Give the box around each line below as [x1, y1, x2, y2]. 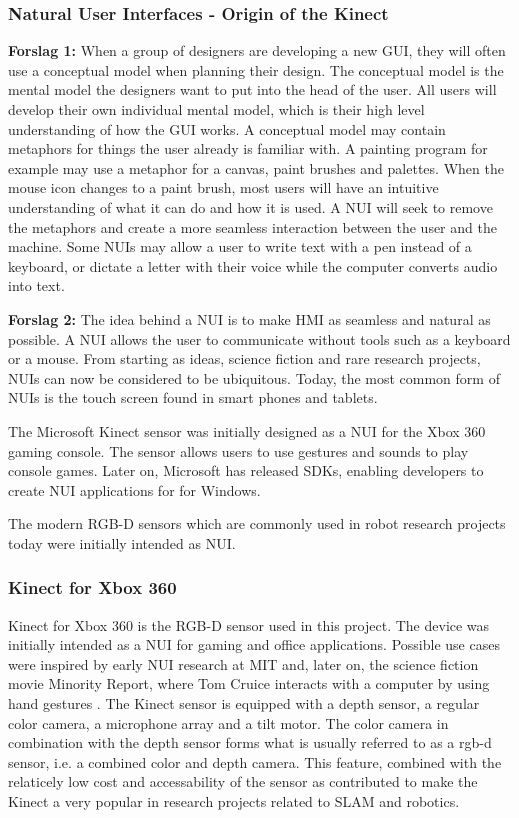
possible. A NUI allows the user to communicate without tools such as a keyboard [8, 328, 511, 349]
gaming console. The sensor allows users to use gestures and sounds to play [8, 440, 469, 461]
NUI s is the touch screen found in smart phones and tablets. [8, 387, 378, 408]
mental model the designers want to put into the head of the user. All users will [8, 79, 497, 100]
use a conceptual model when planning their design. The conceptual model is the [8, 59, 504, 80]
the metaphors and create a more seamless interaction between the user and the [8, 216, 497, 237]
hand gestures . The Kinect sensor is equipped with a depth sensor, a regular [8, 693, 480, 714]
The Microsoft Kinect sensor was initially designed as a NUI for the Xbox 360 [8, 420, 486, 441]
